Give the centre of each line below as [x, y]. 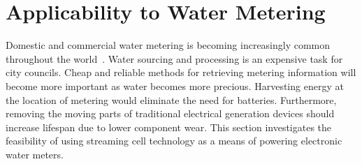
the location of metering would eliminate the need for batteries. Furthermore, [171, 99]
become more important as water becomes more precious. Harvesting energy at [175, 85]
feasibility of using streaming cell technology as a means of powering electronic [174, 141]
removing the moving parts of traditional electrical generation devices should [170, 113]
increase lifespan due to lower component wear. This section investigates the [169, 127]
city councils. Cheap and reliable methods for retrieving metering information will [181, 72]
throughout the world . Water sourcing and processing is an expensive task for [174, 58]
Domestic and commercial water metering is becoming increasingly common [168, 45]
